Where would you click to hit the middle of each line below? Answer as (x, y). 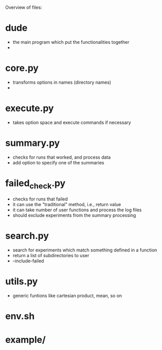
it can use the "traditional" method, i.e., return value (67, 205)
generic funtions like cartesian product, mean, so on (67, 296)
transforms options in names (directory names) (62, 82)
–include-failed (28, 261)
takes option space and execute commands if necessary (72, 122)
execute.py (30, 108)
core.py (22, 68)
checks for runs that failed (40, 199)
